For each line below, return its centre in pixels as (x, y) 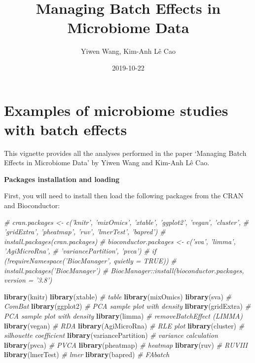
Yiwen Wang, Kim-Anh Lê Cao (128, 51)
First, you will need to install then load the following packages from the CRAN (124, 196)
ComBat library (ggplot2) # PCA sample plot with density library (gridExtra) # (127, 306)
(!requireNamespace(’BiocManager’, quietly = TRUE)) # (90, 260)
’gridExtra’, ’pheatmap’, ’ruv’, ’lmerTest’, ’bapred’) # (85, 232)
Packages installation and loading (62, 179)
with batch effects (66, 129)
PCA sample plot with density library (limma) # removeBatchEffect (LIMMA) (124, 315)
